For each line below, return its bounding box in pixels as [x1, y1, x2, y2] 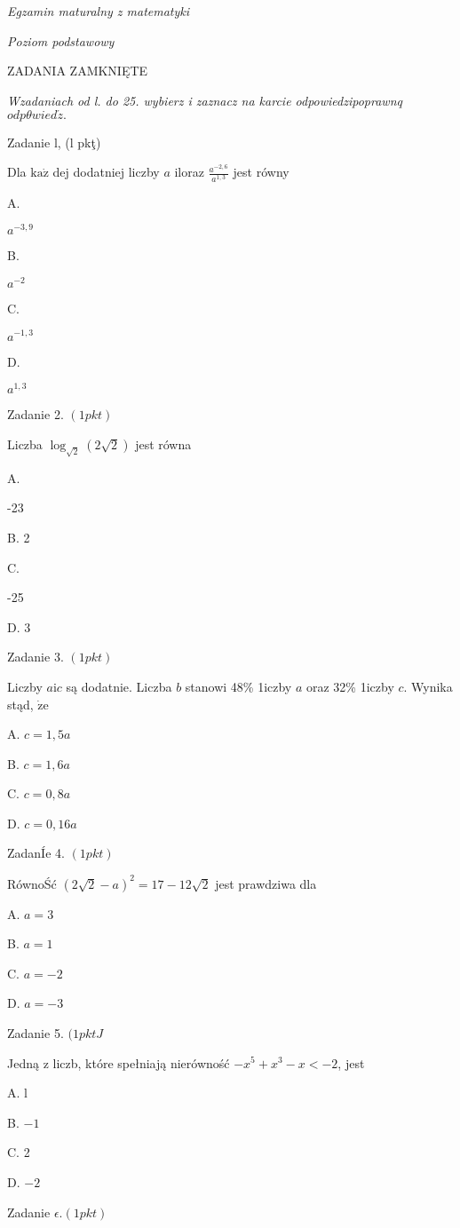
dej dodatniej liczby [52, 162, 160, 181]
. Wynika [403, 677, 453, 695]
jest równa [135, 434, 192, 453]
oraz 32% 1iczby [305, 677, 394, 695]
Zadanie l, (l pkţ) [7, 132, 101, 151]
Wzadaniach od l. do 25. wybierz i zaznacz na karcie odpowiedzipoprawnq [7, 91, 402, 109]
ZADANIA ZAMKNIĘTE [7, 61, 148, 80]
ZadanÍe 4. [7, 844, 65, 862]
